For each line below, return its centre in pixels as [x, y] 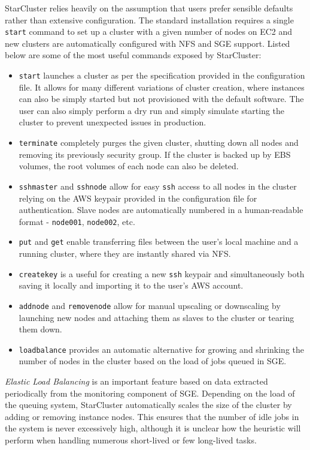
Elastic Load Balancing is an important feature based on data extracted [136, 381]
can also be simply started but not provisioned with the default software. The [161, 99]
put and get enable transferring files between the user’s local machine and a [159, 241]
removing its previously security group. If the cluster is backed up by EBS [155, 154]
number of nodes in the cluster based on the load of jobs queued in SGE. [153, 361]
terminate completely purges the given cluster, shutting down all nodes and [159, 142]
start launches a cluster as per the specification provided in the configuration [162, 75]
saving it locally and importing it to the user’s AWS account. [131, 285]
